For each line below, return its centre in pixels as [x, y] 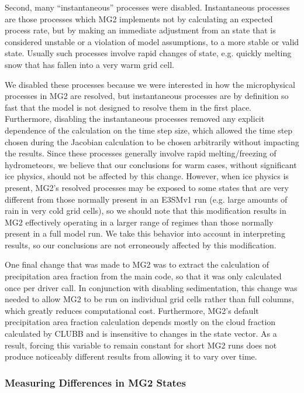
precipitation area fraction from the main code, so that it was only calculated [143, 276]
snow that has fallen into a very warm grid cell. [89, 64]
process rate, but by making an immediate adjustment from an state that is [140, 30]
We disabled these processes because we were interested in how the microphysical [150, 84]
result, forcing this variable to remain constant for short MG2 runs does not [141, 345]
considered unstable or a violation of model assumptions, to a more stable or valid [152, 41]
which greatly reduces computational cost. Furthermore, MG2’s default [132, 310]
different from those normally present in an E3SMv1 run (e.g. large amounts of [146, 199]
